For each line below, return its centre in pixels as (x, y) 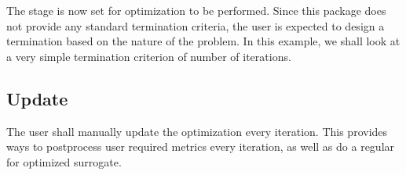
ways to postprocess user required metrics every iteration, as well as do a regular (201, 146)
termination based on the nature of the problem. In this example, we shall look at (203, 41)
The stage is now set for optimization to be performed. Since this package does (196, 10)
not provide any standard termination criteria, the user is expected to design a (196, 25)
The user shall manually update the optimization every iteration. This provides (197, 131)
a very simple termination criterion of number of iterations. (149, 56)
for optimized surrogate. (64, 161)
